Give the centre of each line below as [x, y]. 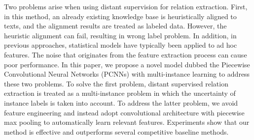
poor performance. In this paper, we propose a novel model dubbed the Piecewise [127, 64]
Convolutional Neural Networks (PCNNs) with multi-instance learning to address [127, 74]
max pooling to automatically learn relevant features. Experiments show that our [127, 122]
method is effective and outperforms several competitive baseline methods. [116, 131]
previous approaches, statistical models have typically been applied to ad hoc [121, 45]
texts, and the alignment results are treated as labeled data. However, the [115, 26]
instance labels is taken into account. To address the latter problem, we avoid [121, 102]
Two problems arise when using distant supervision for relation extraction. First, [126, 6]
